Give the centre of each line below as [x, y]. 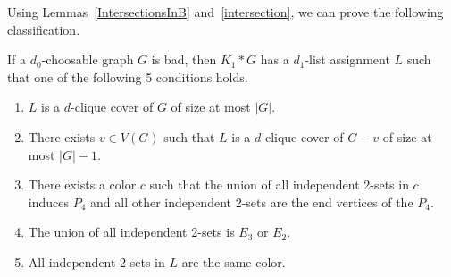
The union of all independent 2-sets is [131, 232]
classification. [44, 29]
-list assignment [347, 59]
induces [48, 201]
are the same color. [234, 261]
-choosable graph [88, 59]
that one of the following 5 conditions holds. [128, 76]
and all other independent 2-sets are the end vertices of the [252, 201]
